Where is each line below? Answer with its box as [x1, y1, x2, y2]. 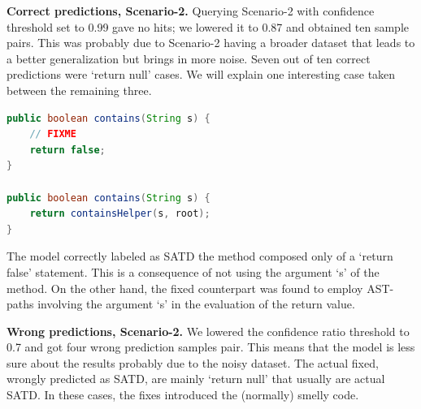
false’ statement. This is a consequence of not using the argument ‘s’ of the [7, 263, 380, 280]
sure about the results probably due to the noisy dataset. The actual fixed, [7, 354, 379, 371]
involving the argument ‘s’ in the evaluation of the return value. [37, 295, 355, 312]
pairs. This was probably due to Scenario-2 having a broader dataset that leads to [7, 34, 415, 51]
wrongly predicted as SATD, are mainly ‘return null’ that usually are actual [7, 370, 385, 387]
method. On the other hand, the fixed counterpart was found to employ [7, 279, 363, 296]
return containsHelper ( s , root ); [29, 208, 210, 220]
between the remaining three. [7, 81, 152, 98]
